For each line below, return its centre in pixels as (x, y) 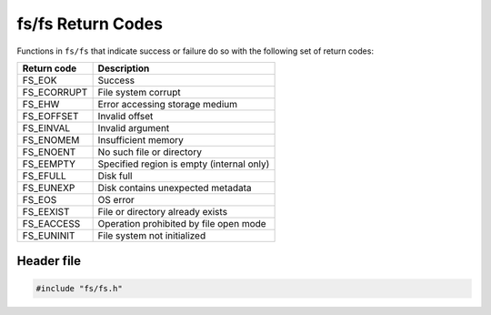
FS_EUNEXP (49, 188)
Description (124, 68)
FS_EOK (40, 80)
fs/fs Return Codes (90, 24)
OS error (116, 199)
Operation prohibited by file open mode (182, 223)
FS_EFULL (45, 176)
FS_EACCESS (51, 223)
